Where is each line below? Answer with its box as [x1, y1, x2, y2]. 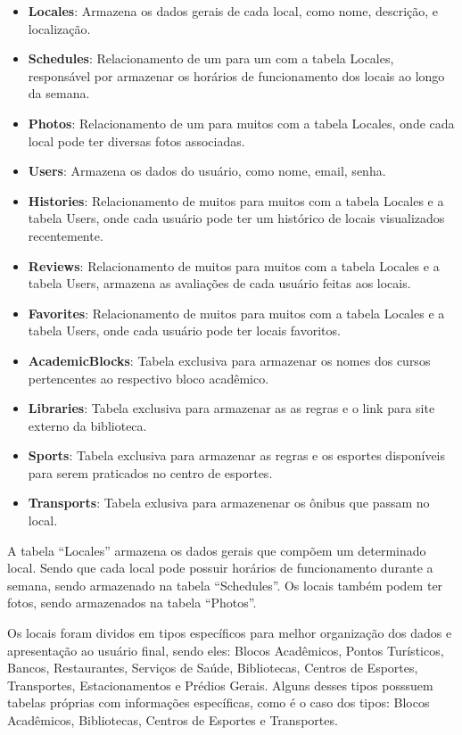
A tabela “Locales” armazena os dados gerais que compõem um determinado [7, 541, 426, 559]
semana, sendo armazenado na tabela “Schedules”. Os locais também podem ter [7, 575, 443, 594]
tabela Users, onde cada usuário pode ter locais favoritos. [28, 321, 341, 340]
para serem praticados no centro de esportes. [28, 463, 273, 482]
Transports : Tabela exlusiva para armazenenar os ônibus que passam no [28, 493, 430, 512]
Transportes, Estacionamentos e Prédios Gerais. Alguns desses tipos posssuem [7, 675, 433, 694]
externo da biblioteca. [28, 416, 147, 434]
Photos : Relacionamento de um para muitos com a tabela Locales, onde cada [28, 113, 455, 132]
